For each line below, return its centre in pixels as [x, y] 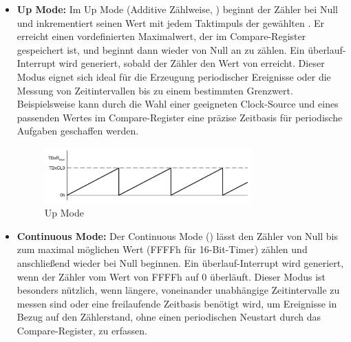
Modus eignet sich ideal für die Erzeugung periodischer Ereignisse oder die [174, 76]
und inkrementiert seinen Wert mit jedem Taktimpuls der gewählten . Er [171, 22]
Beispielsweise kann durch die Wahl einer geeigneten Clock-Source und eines [178, 104]
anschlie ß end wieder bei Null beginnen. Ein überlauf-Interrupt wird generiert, [180, 262]
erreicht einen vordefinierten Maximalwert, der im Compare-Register [161, 36]
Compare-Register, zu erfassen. [82, 330]
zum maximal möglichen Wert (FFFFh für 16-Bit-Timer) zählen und [162, 249]
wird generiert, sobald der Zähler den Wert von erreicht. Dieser [192, 63]
